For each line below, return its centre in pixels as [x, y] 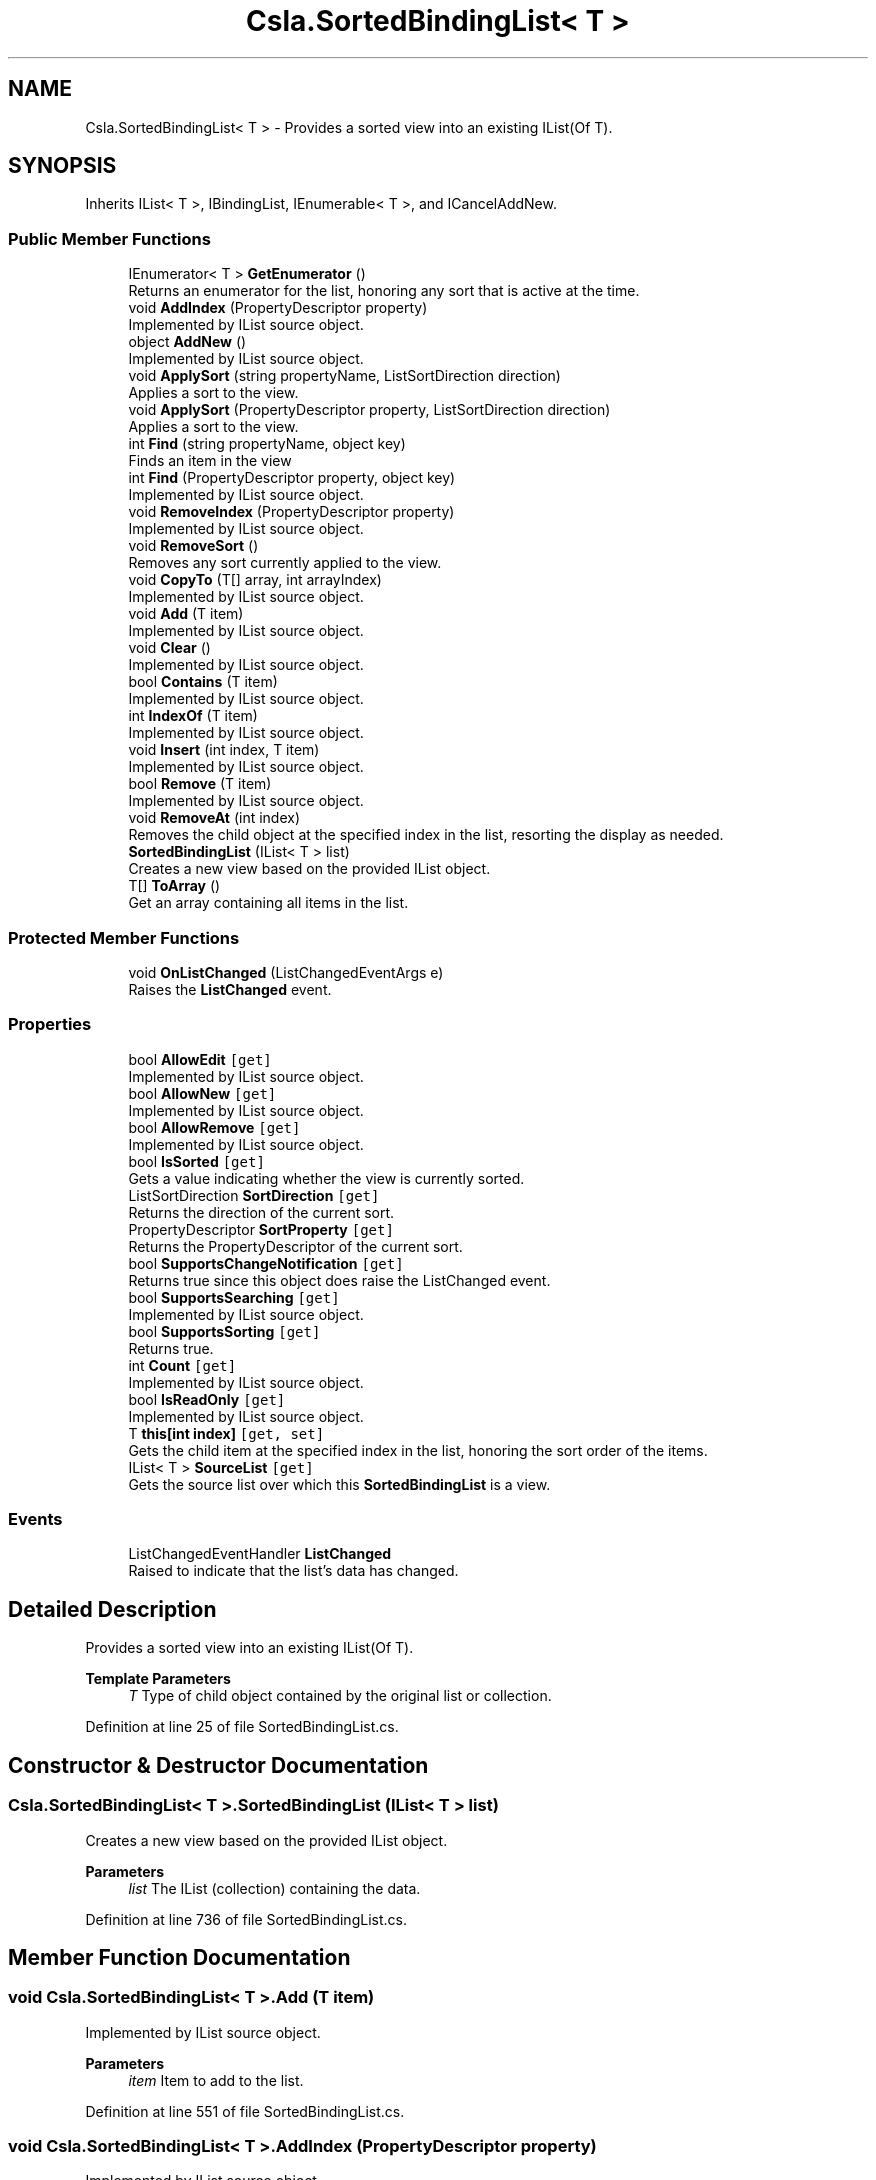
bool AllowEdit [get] [200, 1059]
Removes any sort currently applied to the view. [285, 563]
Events [35, 1519]
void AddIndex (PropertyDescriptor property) [278, 308]
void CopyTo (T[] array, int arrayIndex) [255, 580]
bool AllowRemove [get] [214, 1127]
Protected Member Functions [124, 937]
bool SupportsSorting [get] [224, 1331]
